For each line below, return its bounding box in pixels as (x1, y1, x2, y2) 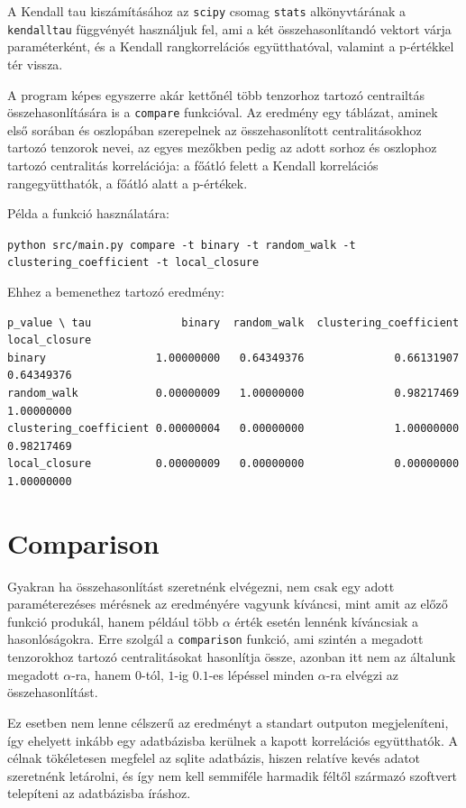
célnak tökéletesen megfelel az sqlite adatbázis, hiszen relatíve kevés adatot (7, 748, 421, 767)
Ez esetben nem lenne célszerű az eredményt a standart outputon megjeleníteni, (7, 712, 449, 731)
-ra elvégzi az (325, 665, 398, 684)
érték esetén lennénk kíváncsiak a (234, 611, 419, 630)
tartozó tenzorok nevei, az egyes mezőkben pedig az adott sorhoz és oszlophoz (7, 138, 437, 157)
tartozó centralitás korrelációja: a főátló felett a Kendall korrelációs (7, 155, 379, 174)
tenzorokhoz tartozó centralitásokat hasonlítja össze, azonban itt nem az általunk (7, 647, 456, 666)
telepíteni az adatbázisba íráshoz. (7, 784, 191, 803)
